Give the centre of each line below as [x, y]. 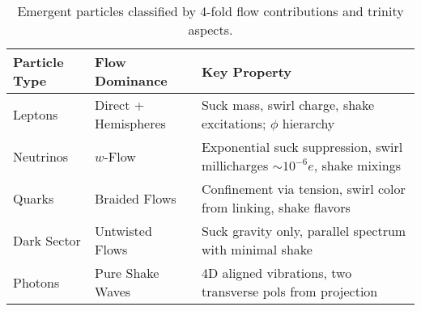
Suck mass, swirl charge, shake [288, 105]
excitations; [234, 123]
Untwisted [123, 231]
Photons [36, 282]
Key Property [247, 71]
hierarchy [308, 123]
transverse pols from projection [289, 291]
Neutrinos [41, 156]
